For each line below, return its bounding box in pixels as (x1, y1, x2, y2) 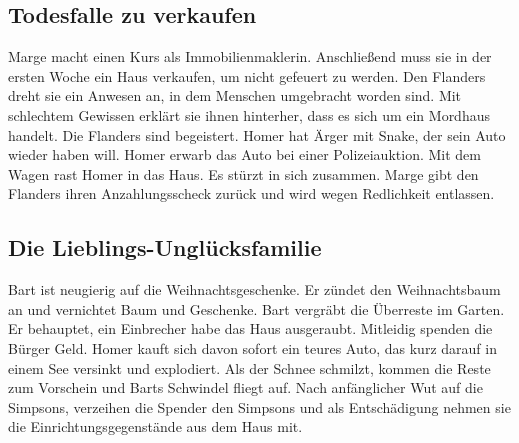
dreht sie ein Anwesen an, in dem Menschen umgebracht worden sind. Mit (8, 85, 462, 106)
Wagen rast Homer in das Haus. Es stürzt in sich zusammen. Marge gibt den (8, 163, 479, 184)
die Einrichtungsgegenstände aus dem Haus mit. (8, 416, 303, 437)
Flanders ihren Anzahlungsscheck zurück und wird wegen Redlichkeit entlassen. (8, 183, 495, 204)
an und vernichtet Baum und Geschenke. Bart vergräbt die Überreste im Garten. (8, 298, 505, 319)
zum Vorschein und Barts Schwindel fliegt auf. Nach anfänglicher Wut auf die (8, 377, 483, 398)
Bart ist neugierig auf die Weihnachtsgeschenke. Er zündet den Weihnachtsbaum (8, 279, 501, 300)
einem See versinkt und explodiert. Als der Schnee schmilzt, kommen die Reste (8, 357, 491, 378)
